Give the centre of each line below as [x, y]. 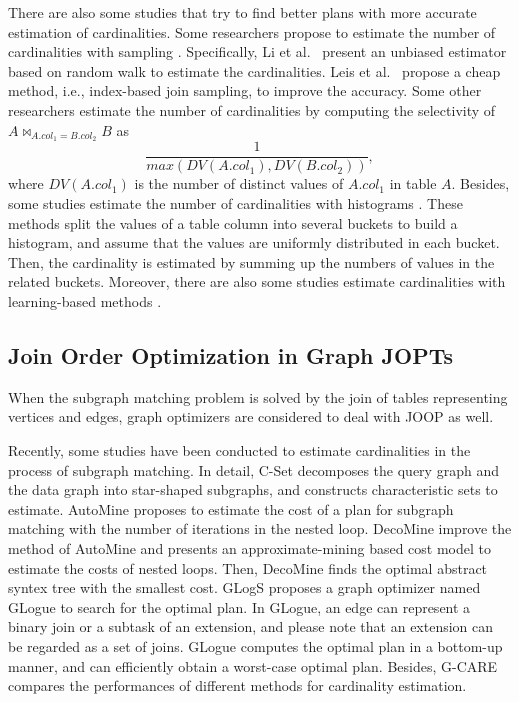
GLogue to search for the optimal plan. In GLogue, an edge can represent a [239, 606]
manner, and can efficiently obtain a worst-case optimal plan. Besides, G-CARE [253, 665]
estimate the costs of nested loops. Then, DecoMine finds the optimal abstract [248, 567]
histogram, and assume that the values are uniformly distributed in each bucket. [254, 242]
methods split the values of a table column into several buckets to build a [233, 222]
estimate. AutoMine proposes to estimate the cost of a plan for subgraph [231, 508]
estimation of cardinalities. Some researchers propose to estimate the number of [252, 31]
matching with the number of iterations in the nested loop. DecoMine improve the [260, 528]
